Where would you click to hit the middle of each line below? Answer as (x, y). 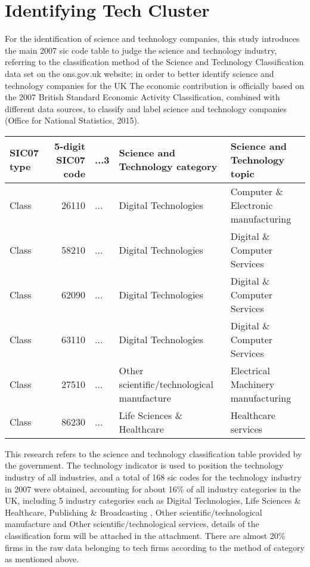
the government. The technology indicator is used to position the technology (144, 465)
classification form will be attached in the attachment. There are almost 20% (145, 536)
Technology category (168, 167)
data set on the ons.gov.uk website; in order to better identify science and (139, 73)
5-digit (70, 146)
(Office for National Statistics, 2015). (72, 120)
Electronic (252, 205)
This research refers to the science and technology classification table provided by (154, 453)
